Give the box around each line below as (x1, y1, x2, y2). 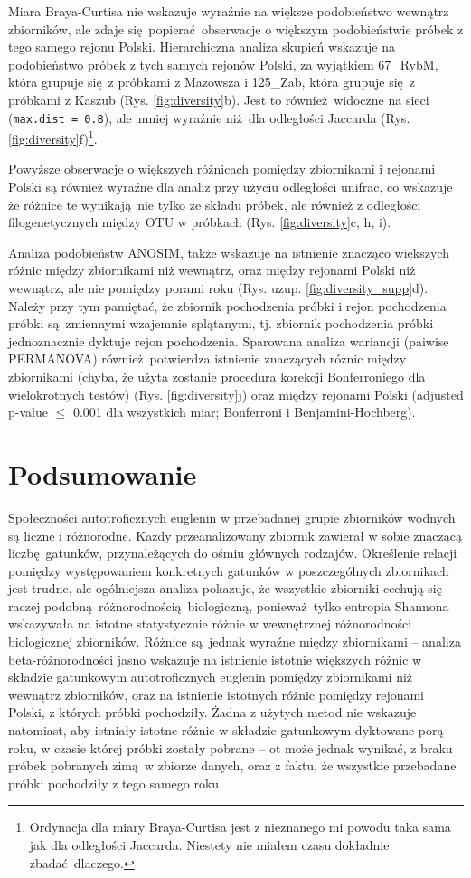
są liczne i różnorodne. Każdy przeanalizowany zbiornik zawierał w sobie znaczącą (8, 525, 463, 544)
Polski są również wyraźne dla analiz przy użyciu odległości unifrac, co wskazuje (8, 177, 453, 196)
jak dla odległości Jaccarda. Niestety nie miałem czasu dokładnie (29, 836, 390, 854)
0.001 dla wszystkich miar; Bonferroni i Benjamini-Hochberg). (72, 402, 416, 421)
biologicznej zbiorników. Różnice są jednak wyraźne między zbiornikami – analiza (8, 632, 461, 651)
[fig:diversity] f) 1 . (8, 127, 98, 147)
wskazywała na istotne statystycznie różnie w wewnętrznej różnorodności (8, 614, 412, 633)
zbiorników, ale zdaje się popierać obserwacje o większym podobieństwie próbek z (8, 19, 464, 38)
